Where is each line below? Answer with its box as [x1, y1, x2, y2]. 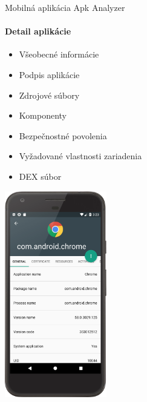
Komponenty [19, 109, 67, 122]
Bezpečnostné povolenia [19, 129, 107, 142]
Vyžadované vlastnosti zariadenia [19, 150, 142, 162]
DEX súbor [19, 170, 62, 182]
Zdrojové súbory [19, 88, 80, 101]
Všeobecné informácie [19, 48, 99, 61]
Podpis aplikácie [19, 68, 80, 81]
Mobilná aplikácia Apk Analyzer [5, 1, 125, 13]
